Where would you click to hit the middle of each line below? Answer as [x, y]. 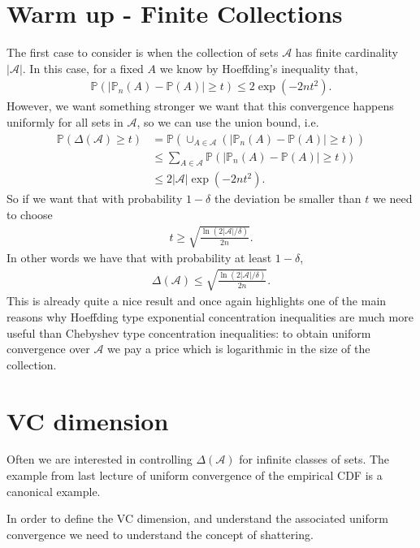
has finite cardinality [347, 52]
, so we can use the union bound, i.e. [228, 121]
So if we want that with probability [95, 198]
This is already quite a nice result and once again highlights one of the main [197, 301]
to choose [30, 215]
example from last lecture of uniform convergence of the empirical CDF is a [195, 475]
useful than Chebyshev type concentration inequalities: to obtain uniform [189, 332]
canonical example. [54, 491]
